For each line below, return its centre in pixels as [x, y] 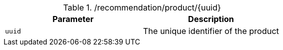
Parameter [73, 19]
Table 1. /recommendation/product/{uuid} [142, 7]
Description [211, 19]
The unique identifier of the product [211, 31]
